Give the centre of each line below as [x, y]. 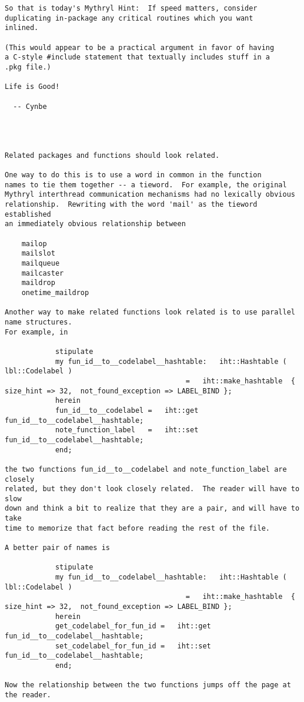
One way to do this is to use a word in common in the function [133, 175]
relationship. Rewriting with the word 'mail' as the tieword [131, 205]
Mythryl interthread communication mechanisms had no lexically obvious [150, 195]
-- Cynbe [30, 106]
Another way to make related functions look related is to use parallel [150, 312]
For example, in [36, 332]
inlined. [22, 28]
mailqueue [41, 264]
